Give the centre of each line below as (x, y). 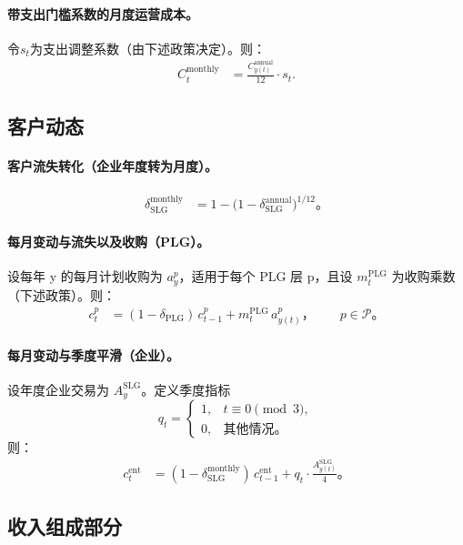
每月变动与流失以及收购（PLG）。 (109, 242)
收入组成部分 (65, 526)
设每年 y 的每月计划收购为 (85, 276)
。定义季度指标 (186, 389)
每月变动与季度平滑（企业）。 (93, 354)
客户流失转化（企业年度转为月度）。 (112, 165)
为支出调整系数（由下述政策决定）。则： (147, 48)
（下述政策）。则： (61, 294)
